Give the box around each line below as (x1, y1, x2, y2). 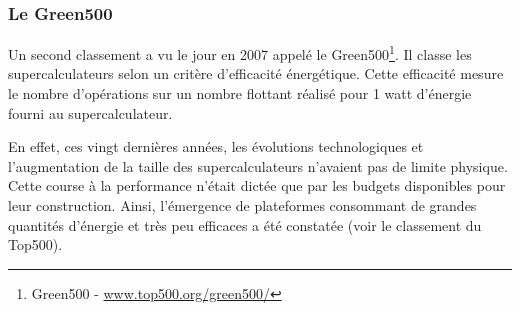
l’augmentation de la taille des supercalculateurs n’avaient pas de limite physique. (8, 155, 508, 176)
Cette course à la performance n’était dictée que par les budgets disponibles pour (8, 175, 506, 196)
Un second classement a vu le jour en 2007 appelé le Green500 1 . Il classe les (8, 41, 472, 64)
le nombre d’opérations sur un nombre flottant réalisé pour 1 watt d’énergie (8, 83, 472, 104)
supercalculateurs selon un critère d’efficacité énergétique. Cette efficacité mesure (8, 63, 504, 84)
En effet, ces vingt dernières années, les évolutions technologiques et (8, 136, 424, 157)
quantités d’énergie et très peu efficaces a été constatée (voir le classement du (8, 214, 482, 235)
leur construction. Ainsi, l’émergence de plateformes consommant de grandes (8, 195, 477, 216)
